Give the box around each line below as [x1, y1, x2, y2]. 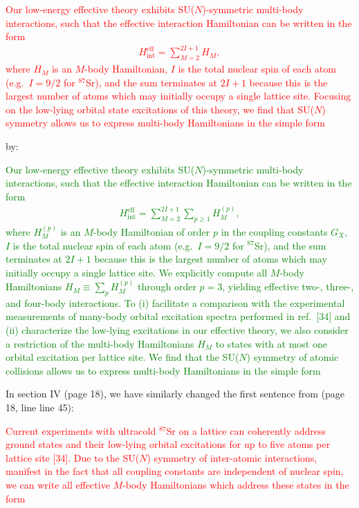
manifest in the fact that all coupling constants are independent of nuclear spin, [6, 464, 344, 478]
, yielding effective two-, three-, [222, 279, 354, 294]
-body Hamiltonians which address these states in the [122, 478, 349, 492]
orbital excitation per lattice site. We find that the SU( [6, 350, 239, 364]
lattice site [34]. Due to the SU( [6, 450, 140, 464]
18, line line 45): [6, 400, 74, 415]
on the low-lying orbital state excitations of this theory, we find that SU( [6, 102, 314, 116]
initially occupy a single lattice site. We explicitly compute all [6, 265, 268, 279]
